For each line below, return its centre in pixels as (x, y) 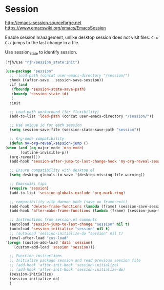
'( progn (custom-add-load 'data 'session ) (49, 242)
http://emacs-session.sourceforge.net (43, 23)
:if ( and (18, 85)
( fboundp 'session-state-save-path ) (49, 89)
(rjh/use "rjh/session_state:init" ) (42, 62)
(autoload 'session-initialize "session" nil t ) (60, 229)
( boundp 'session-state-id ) (40, 94)
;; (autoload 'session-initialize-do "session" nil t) (66, 233)
